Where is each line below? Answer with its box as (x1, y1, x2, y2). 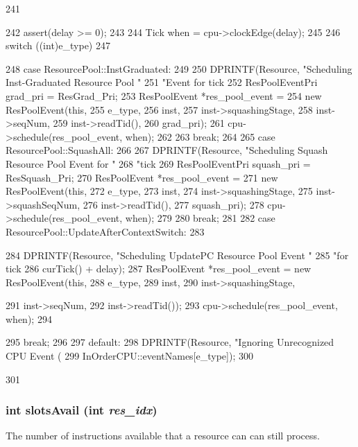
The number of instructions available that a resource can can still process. (6, 428, 320, 443)
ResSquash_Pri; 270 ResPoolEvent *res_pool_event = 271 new (6, 170, 278, 184)
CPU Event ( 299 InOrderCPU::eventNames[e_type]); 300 (6, 349, 253, 363)
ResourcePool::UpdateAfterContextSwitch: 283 (6, 224, 205, 238)
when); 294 (6, 311, 52, 326)
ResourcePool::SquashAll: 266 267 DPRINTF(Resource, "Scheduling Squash (6, 143, 328, 157)
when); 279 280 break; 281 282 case (125, 211, 275, 225)
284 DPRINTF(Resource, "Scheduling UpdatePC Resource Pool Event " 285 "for (6, 247, 349, 262)
